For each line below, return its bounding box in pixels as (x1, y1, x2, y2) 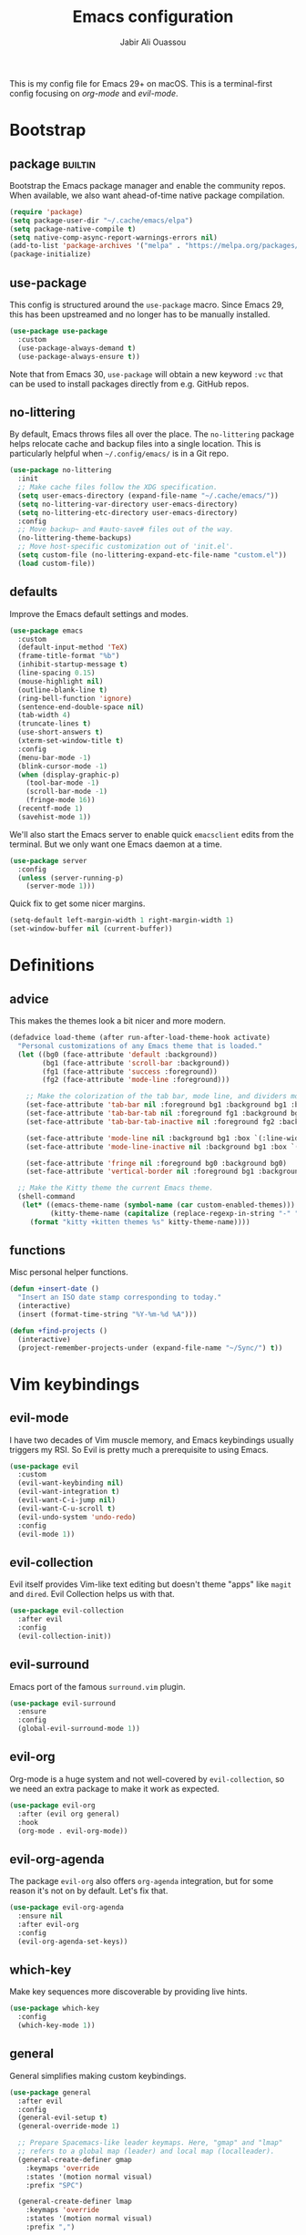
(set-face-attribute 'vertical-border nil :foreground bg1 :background (25, 1167, 303, 1177)
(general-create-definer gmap (17, 2155, 132, 2164)
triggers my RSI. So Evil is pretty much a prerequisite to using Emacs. (9, 1444, 269, 1455)
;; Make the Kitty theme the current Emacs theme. (17, 1183, 214, 1193)
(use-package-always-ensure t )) (17, 352, 141, 361)
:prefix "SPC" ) (25, 2180, 84, 2189)
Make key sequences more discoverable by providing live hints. (9, 1986, 248, 1997)
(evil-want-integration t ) (17, 1488, 120, 1497)
